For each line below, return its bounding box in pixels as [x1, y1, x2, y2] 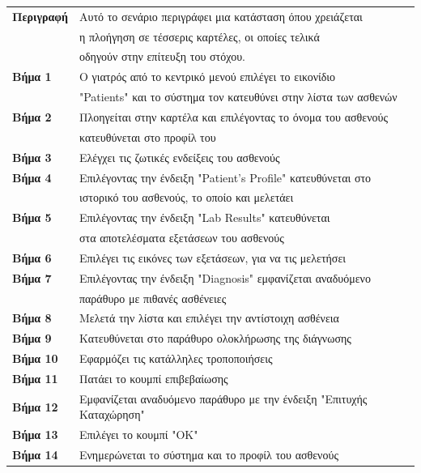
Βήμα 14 [12, 446, 58, 463]
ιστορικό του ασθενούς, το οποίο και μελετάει [79, 189, 294, 206]
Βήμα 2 [12, 108, 52, 125]
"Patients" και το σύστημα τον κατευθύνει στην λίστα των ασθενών [79, 88, 398, 105]
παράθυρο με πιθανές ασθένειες [79, 289, 227, 306]
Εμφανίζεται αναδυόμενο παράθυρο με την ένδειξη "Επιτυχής [79, 390, 368, 407]
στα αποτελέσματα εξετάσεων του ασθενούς [79, 229, 284, 246]
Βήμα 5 [12, 209, 52, 226]
